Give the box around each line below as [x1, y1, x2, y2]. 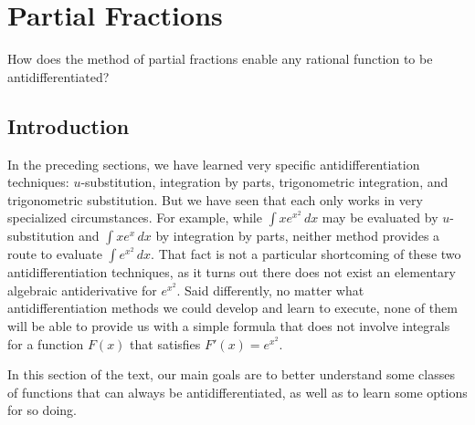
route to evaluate [7, 244, 102, 264]
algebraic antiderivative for [7, 280, 157, 299]
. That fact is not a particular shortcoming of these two [151, 244, 461, 264]
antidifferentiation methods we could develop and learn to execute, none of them [7, 298, 458, 317]
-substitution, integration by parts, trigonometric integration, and [80, 172, 449, 192]
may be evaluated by [322, 208, 438, 227]
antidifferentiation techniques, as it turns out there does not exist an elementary [7, 263, 456, 282]
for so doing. [7, 400, 77, 420]
